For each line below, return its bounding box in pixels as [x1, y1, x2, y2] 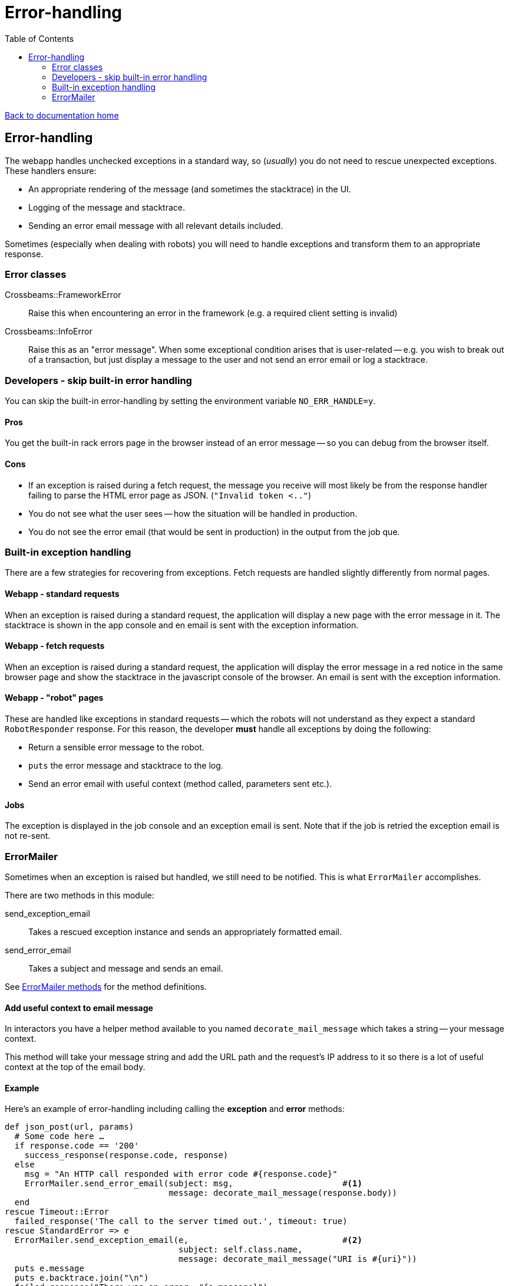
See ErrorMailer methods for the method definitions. [5, 981, 207, 992]
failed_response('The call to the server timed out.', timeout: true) [14, 1216, 348, 1226]
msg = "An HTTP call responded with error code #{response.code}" [24, 1169, 338, 1179]
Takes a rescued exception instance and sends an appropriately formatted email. [28, 926, 342, 937]
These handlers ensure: [5, 165, 97, 176]
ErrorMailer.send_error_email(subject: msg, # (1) [24, 1179, 362, 1189]
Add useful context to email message [5, 1002, 153, 1013]
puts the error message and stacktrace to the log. [28, 760, 223, 770]
